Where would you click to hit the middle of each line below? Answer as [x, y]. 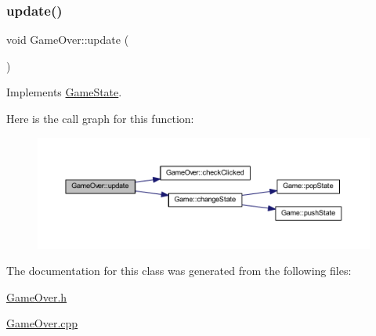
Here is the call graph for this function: [100, 118]
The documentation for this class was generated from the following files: [179, 271]
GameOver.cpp [42, 323]
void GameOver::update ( [68, 40]
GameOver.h [37, 296]
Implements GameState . [64, 92]
